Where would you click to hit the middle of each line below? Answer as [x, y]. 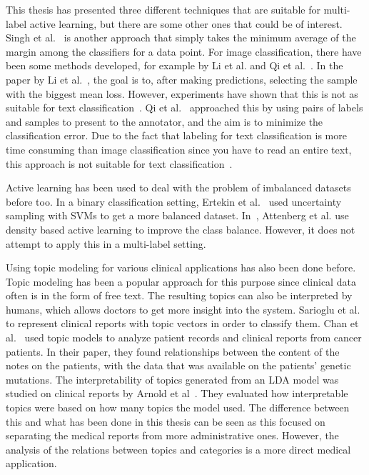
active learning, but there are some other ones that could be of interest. [186, 23]
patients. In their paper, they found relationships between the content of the [173, 351]
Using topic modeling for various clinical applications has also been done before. [181, 267]
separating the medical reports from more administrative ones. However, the [172, 435]
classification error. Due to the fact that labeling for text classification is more [176, 135]
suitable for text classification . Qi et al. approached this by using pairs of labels [184, 107]
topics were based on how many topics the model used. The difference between [178, 407]
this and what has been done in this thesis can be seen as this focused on [166, 421]
